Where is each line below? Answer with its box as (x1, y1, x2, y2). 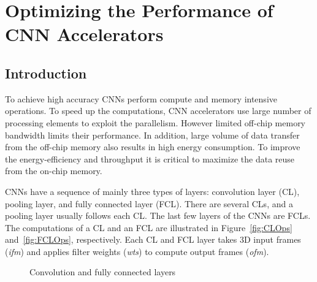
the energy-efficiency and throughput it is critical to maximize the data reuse (5, 152, 295, 165)
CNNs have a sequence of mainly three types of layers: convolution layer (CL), (5, 185, 300, 197)
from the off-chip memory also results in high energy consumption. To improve (5, 140, 300, 153)
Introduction (5, 63, 87, 82)
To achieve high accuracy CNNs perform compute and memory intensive (5, 92, 277, 105)
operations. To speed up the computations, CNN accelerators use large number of (5, 104, 311, 117)
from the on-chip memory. (5, 164, 102, 177)
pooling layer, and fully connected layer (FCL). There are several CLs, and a (5, 197, 293, 210)
